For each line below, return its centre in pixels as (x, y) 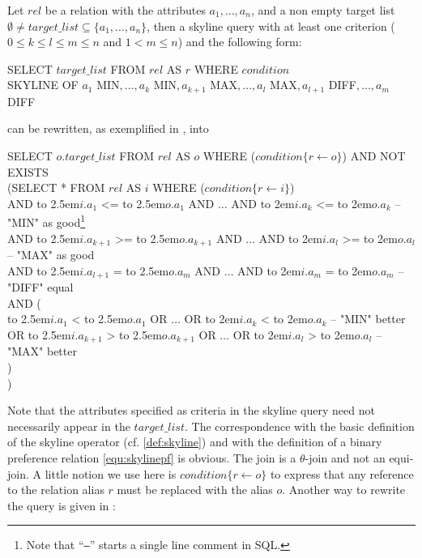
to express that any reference (342, 473)
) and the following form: (240, 42)
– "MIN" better (368, 319)
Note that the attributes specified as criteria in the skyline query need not (191, 410)
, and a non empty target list (323, 10)
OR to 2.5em (39, 334)
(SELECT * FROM (56, 187)
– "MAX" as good (51, 255)
